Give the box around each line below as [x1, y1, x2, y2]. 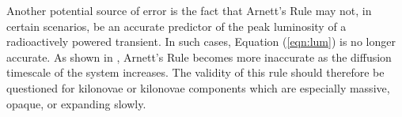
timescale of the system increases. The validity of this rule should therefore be [6, 64, 385, 81]
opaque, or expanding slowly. [6, 95, 146, 111]
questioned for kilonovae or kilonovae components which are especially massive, [6, 79, 390, 96]
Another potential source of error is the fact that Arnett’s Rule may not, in [6, 2, 372, 18]
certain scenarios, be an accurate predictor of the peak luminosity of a [6, 17, 347, 34]
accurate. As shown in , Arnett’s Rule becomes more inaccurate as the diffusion [6, 48, 392, 65]
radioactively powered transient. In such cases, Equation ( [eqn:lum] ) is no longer [6, 33, 396, 50]
